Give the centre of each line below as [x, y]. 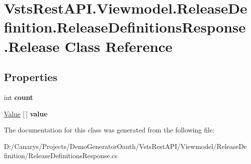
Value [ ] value [26, 113]
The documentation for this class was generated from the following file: [109, 130]
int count [19, 97]
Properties [31, 77]
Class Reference [118, 46]
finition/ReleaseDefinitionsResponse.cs [61, 156]
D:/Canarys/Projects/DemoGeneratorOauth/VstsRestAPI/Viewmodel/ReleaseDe [125, 146]
